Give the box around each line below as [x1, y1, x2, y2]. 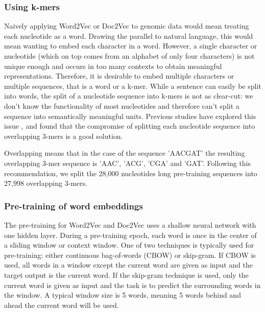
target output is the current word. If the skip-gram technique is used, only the [4, 269, 249, 280]
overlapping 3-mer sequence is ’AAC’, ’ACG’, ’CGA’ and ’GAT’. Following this [4, 157, 251, 168]
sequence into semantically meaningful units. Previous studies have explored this [4, 110, 256, 121]
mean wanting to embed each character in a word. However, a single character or [4, 40, 257, 51]
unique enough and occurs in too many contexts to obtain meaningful [4, 60, 222, 71]
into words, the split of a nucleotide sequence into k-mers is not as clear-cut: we [4, 90, 253, 101]
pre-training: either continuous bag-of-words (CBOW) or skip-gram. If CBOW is [4, 249, 256, 260]
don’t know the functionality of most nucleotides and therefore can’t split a [4, 100, 239, 111]
